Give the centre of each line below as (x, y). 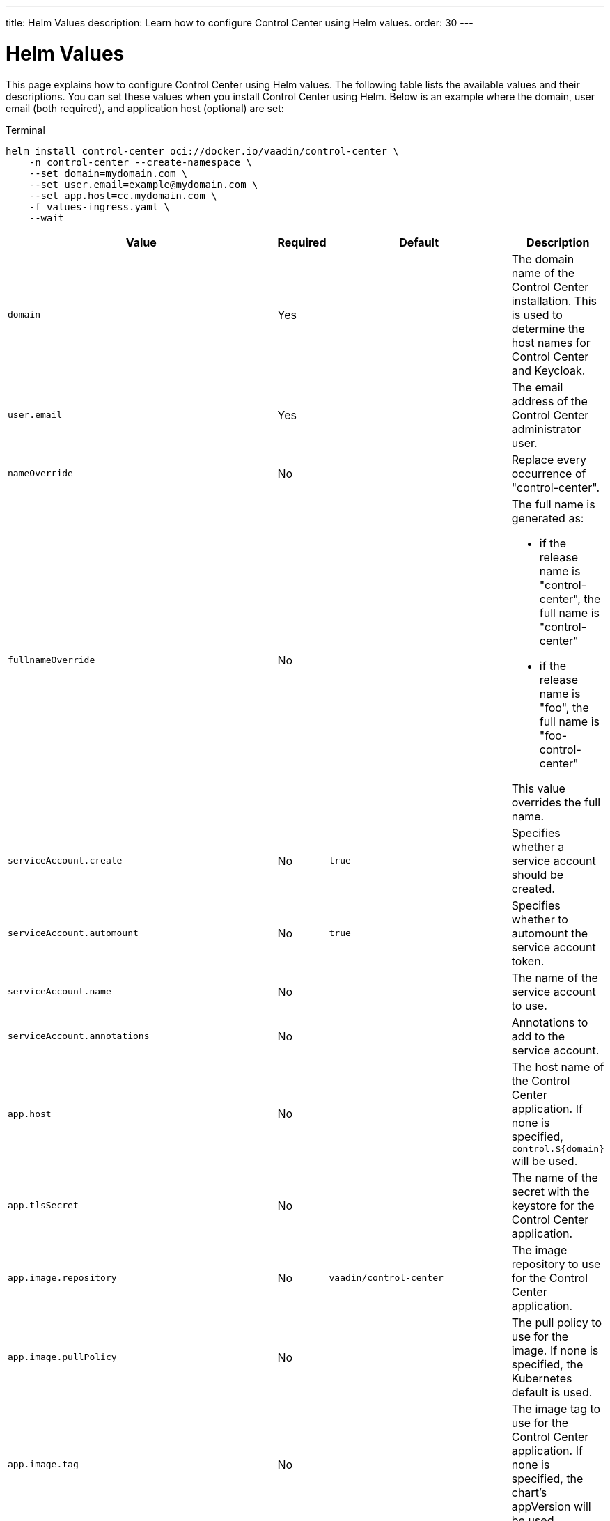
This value (538, 788)
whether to (540, 919)
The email (537, 387)
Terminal (25, 130)
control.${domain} (558, 1148)
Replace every (549, 459)
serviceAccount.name (60, 991)
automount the (550, 933)
